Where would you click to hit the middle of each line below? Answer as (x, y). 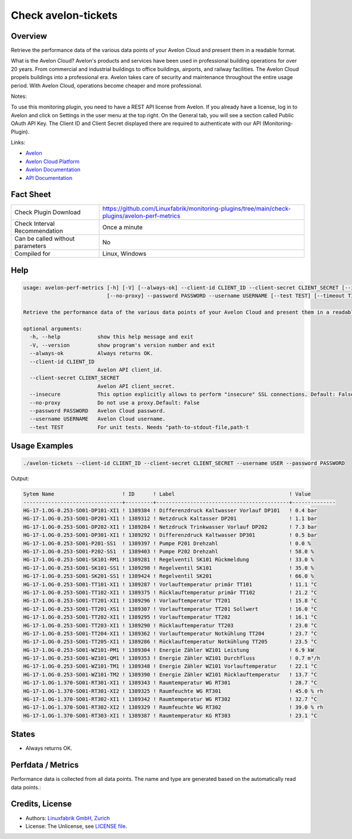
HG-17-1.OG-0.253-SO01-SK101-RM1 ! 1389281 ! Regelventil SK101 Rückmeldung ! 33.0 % (168, 560)
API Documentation (49, 178)
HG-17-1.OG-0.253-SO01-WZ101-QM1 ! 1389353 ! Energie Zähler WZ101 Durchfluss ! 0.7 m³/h (172, 658)
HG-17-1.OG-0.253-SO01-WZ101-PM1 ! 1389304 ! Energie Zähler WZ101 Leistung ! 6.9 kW (168, 650)
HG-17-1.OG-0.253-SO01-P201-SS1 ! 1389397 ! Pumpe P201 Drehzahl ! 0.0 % (167, 543)
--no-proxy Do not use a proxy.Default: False (115, 402)
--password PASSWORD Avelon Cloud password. (98, 411)
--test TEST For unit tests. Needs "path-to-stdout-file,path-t (139, 427)
